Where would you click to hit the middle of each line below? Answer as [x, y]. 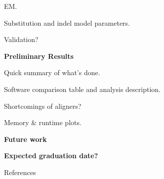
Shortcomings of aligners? [43, 106]
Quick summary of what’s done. [52, 72]
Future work [25, 139]
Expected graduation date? [51, 156]
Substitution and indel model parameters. [67, 22]
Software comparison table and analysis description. [82, 89]
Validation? [21, 39]
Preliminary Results [39, 56]
